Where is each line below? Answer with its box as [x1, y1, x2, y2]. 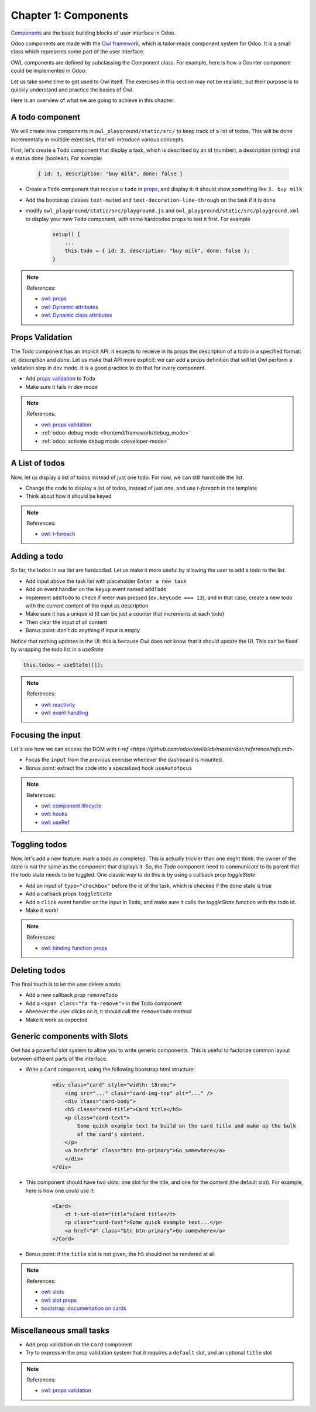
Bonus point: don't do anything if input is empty [25, 627, 140, 634]
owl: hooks [41, 810, 68, 817]
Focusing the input [11, 730, 81, 740]
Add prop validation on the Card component [25, 1340, 132, 1348]
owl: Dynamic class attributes [41, 311, 112, 319]
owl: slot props [41, 1296, 77, 1304]
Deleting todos [11, 965, 66, 975]
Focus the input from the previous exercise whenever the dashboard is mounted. [25, 756, 224, 763]
